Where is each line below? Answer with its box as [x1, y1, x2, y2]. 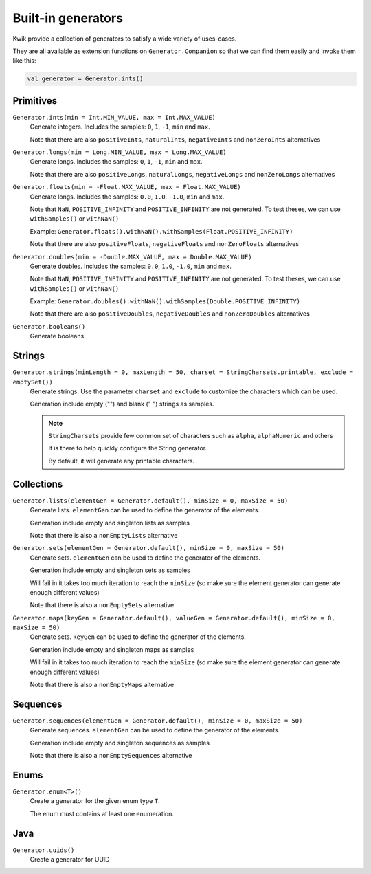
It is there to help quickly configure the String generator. [48, 444, 207, 452]
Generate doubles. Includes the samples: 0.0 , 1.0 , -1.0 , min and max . [30, 262, 232, 270]
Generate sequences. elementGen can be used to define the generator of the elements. [30, 726, 280, 734]
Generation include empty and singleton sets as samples [30, 566, 190, 574]
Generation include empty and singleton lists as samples [30, 518, 190, 527]
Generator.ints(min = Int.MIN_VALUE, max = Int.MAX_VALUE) [12, 113, 216, 121]
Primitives [12, 95, 58, 107]
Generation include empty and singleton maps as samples [30, 645, 194, 653]
